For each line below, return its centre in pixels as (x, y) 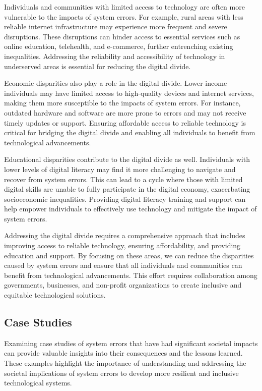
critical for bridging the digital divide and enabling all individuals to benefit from (130, 132)
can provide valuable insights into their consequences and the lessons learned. (123, 353)
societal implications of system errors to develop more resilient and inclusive (121, 373)
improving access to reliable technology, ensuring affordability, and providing (122, 245)
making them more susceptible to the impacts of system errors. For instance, (122, 103)
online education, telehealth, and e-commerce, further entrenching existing (119, 46)
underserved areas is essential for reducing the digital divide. (97, 66)
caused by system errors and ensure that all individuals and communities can (123, 265)
